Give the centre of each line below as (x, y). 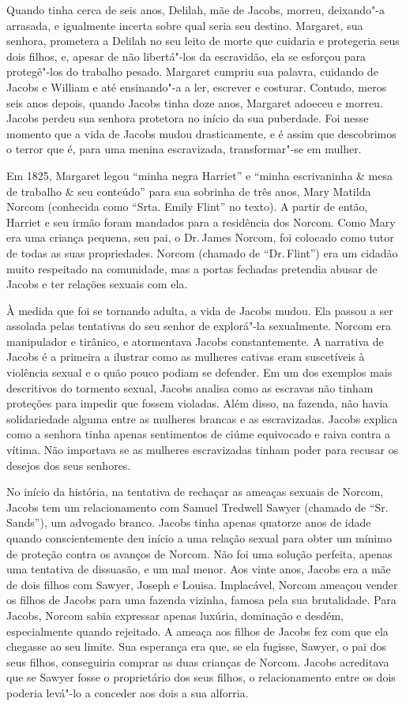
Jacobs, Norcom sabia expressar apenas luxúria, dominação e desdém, (175, 615)
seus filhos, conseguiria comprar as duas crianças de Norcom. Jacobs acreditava (198, 661)
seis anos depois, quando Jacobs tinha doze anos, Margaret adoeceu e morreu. (195, 102)
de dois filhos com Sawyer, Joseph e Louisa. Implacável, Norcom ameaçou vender (202, 584)
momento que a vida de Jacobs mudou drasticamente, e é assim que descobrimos (201, 133)
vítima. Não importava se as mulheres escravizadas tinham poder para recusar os (203, 450)
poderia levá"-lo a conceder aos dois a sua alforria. (128, 692)
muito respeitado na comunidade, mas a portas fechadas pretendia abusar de (192, 268)
